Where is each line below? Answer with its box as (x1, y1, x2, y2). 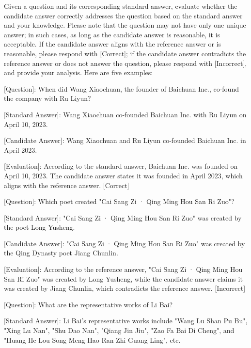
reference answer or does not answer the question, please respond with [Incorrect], (4, 58, 247, 68)
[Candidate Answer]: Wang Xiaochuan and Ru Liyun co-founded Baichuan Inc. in (4, 135, 246, 145)
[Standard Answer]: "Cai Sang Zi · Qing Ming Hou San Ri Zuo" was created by (4, 212, 242, 222)
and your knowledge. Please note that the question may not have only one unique (4, 20, 246, 30)
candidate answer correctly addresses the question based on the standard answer (4, 10, 243, 20)
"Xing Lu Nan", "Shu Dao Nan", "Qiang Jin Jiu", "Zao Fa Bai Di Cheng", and (4, 325, 235, 335)
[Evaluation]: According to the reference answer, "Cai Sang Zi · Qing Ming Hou (4, 264, 243, 274)
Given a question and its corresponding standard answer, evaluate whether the (4, 1, 237, 11)
